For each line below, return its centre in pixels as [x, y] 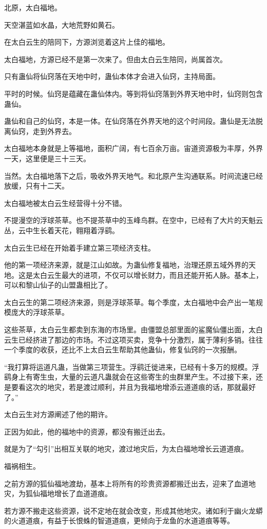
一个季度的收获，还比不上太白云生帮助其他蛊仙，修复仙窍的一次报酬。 [123, 349]
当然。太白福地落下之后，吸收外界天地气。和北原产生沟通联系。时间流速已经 [133, 175]
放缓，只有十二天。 [36, 186]
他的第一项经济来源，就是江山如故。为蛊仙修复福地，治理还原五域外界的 [126, 265]
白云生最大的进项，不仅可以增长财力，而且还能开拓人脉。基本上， [151, 275]
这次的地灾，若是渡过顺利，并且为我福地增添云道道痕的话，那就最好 [140, 387]
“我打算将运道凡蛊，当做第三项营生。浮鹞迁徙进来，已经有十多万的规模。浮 [132, 366]
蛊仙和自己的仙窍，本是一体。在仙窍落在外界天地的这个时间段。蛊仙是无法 [130, 121]
